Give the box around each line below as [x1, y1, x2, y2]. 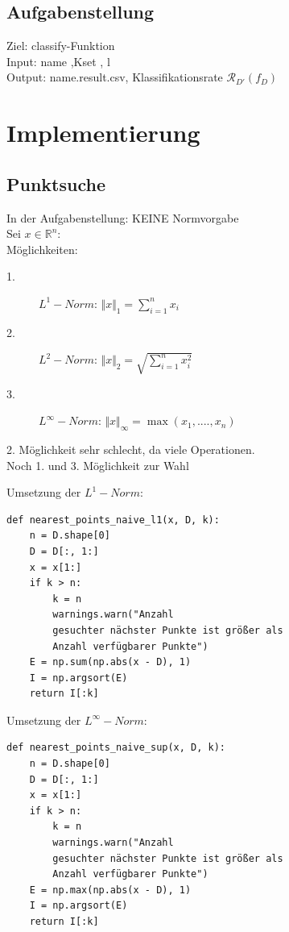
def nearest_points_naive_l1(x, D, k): [6, 514, 220, 526]
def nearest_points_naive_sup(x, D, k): [6, 742, 226, 754]
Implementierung [6, 116, 200, 149]
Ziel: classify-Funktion [6, 37, 115, 54]
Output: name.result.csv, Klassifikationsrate [6, 69, 223, 85]
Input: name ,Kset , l [6, 52, 110, 69]
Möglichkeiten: [6, 240, 78, 257]
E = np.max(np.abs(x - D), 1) [29, 884, 192, 896]
